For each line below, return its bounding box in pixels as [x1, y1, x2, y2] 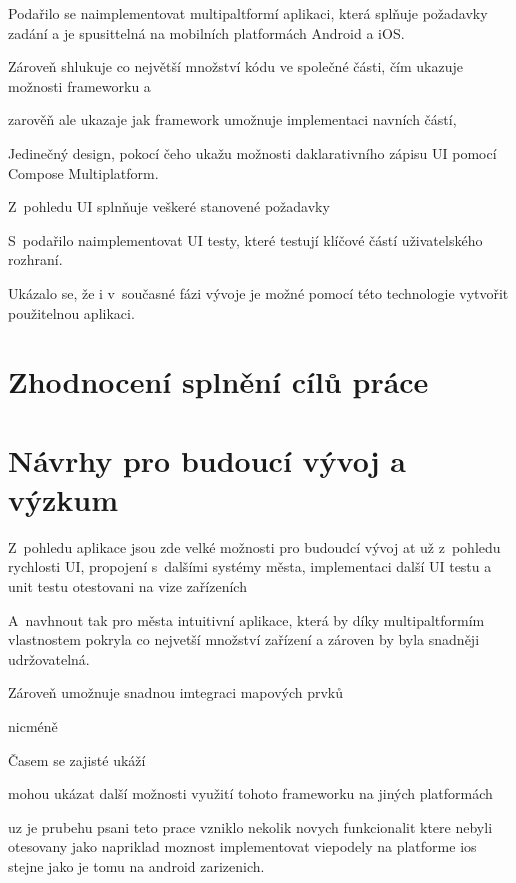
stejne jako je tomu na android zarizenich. [8, 855, 265, 876]
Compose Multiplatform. [8, 162, 159, 183]
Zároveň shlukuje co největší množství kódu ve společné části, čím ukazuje [8, 56, 463, 77]
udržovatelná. [8, 648, 90, 669]
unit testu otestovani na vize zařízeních [8, 576, 247, 596]
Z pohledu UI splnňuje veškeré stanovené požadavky [8, 196, 330, 217]
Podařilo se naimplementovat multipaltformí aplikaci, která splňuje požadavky [8, 3, 488, 23]
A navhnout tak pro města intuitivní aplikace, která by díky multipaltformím [8, 609, 485, 630]
